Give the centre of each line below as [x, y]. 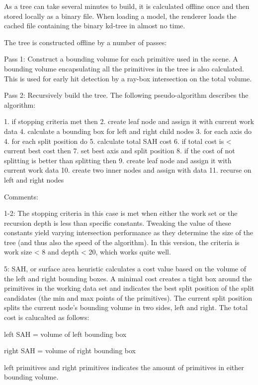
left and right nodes [34, 179]
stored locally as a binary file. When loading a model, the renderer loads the [120, 16]
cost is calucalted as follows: [47, 317]
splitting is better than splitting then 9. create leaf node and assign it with [118, 160]
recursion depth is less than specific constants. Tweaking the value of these [118, 223]
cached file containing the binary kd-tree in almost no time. [95, 26]
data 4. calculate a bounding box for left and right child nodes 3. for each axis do [128, 131]
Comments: [21, 196]
